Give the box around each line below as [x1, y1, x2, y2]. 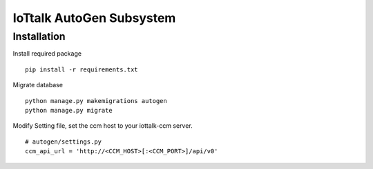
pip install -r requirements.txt [25, 65, 138, 74]
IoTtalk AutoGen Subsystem [12, 10, 176, 25]
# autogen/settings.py [25, 137, 102, 146]
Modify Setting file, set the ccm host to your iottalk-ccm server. [12, 122, 193, 130]
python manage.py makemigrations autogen [25, 97, 167, 104]
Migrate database [12, 81, 64, 89]
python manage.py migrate [25, 106, 113, 114]
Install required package [12, 49, 82, 58]
